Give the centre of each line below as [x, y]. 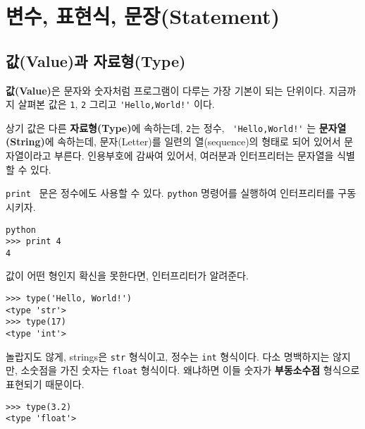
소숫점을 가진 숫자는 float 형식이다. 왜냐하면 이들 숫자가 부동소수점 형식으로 [190, 370]
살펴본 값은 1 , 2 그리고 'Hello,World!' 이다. [116, 104]
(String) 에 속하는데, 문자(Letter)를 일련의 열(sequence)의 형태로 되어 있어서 [173, 141]
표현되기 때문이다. [45, 384]
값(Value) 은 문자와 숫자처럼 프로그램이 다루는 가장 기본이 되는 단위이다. [166, 90]
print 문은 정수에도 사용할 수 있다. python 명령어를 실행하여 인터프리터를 [170, 193]
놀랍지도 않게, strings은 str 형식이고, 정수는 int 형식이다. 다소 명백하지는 [168, 356]
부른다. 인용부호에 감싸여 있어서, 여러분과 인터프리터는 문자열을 [194, 156]
